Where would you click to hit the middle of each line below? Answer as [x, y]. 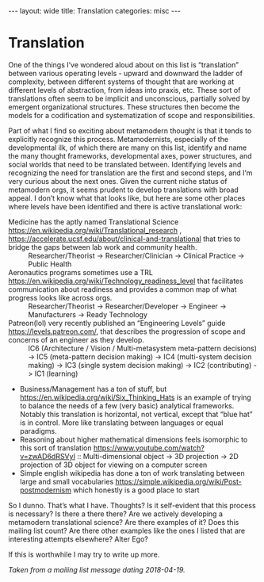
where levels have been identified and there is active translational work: [125, 206]
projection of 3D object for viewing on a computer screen [113, 465]
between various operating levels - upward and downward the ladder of [126, 73]
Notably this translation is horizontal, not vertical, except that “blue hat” [136, 414]
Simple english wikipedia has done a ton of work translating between [132, 473]
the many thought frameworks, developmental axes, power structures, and [130, 155]
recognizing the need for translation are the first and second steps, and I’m [130, 173]
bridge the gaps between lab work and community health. [103, 247]
